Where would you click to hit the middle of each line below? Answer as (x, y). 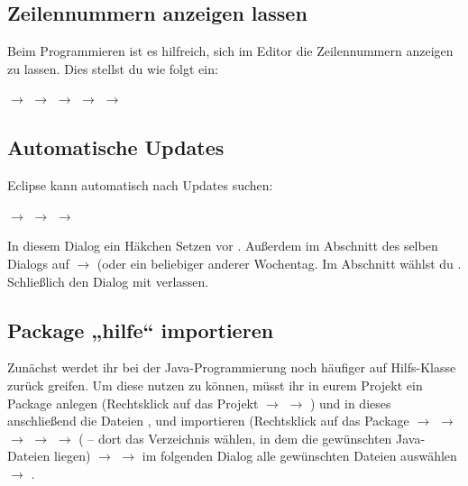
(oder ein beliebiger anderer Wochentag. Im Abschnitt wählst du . (279, 263)
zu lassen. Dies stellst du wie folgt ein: (113, 68)
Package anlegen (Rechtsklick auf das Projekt (133, 403)
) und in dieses (350, 403)
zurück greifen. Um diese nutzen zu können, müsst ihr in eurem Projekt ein (215, 385)
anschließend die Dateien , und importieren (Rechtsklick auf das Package (208, 421)
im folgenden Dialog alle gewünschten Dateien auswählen (299, 456)
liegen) (72, 456)
